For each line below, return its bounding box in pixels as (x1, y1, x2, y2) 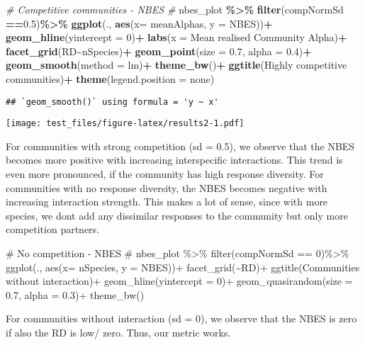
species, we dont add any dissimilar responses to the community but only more (6, 208, 348, 222)
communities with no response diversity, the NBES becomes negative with (6, 180, 327, 195)
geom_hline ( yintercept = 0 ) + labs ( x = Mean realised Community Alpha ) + (6, 30, 347, 45)
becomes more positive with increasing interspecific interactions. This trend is (6, 152, 343, 167)
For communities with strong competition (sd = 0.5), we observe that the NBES (6, 138, 355, 153)
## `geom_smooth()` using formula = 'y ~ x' (6, 96, 219, 107)
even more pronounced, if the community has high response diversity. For (6, 166, 324, 181)
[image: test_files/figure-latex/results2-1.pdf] (6, 118, 245, 129)
